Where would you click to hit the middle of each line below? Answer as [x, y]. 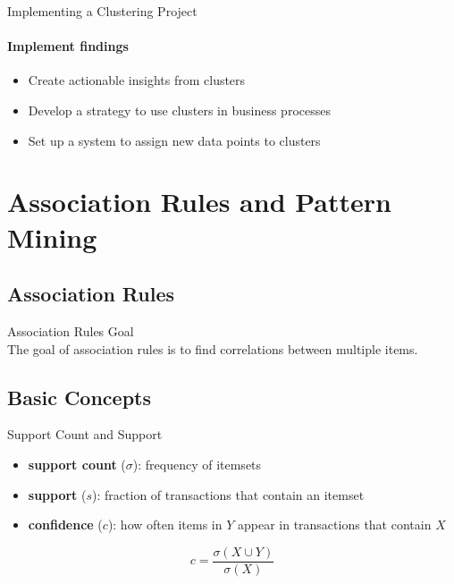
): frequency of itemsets [197, 464]
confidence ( [65, 525]
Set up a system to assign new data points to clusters [174, 140]
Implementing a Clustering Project [102, 11]
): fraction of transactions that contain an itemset [228, 494]
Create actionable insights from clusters [137, 80]
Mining [52, 237]
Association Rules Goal [71, 330]
